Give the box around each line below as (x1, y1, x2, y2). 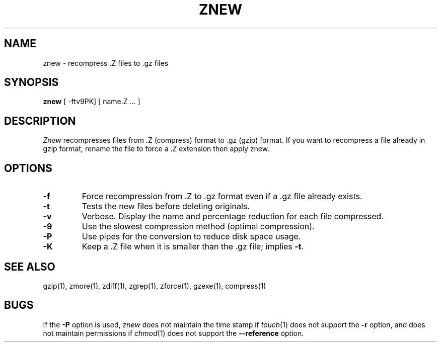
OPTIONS (4, 161, 52, 175)
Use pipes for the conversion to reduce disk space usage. (82, 231, 301, 242)
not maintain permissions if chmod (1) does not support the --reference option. (43, 328, 304, 337)
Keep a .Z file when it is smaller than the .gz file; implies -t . (82, 241, 304, 252)
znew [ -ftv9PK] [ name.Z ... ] (43, 97, 140, 106)
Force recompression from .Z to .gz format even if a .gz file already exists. (82, 191, 362, 202)
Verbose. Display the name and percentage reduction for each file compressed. (82, 211, 384, 222)
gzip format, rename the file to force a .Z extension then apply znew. (43, 144, 270, 153)
